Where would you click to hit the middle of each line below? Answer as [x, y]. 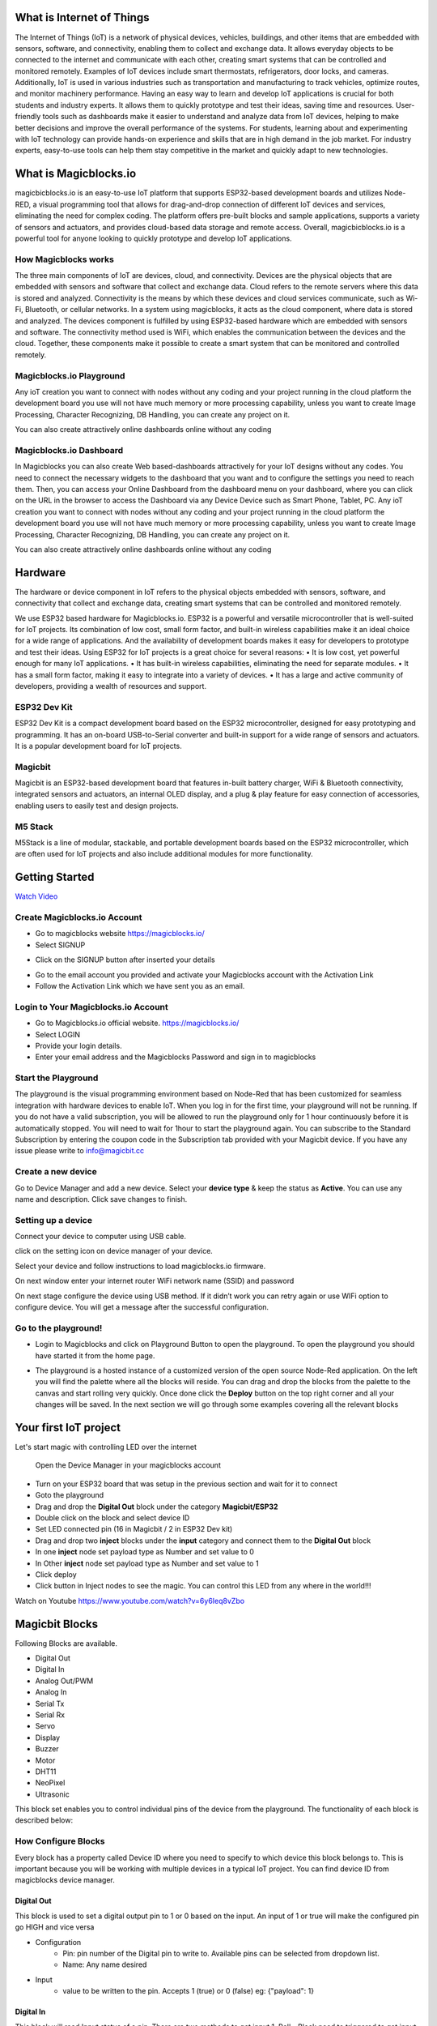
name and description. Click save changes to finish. [101, 1199]
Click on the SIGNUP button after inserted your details [125, 960]
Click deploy [56, 1574]
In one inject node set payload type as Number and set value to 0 [145, 1552]
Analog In [51, 1692]
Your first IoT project [68, 1428]
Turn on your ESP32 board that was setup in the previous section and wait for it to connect [186, 1484]
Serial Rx [50, 1715]
